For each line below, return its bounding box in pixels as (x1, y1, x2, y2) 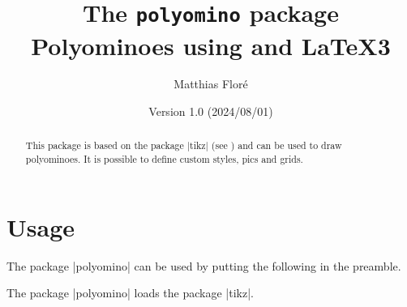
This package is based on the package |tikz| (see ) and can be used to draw (25, 139, 342, 152)
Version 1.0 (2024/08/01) (148, 103, 273, 120)
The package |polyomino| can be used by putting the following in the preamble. (6, 257, 401, 274)
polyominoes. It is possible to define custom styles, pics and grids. (25, 152, 303, 166)
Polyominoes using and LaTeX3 (31, 28, 391, 62)
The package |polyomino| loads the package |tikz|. (6, 284, 254, 301)
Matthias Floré (174, 75, 248, 92)
